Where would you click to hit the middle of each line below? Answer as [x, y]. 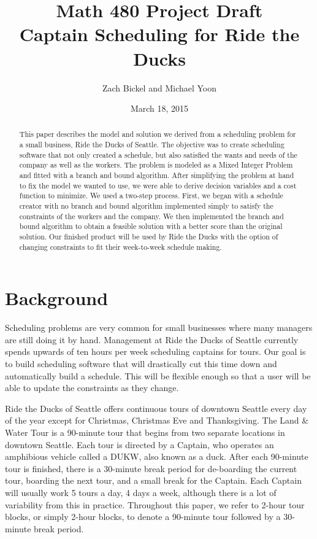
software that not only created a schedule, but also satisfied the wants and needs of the [158, 154]
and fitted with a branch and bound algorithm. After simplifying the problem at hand [157, 175]
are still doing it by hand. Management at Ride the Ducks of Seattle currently [152, 339]
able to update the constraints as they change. [92, 388]
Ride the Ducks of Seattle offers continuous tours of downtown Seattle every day [156, 408]
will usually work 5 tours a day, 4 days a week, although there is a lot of [141, 493]
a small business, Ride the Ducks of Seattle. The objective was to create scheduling [152, 145]
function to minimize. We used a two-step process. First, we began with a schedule [151, 196]
